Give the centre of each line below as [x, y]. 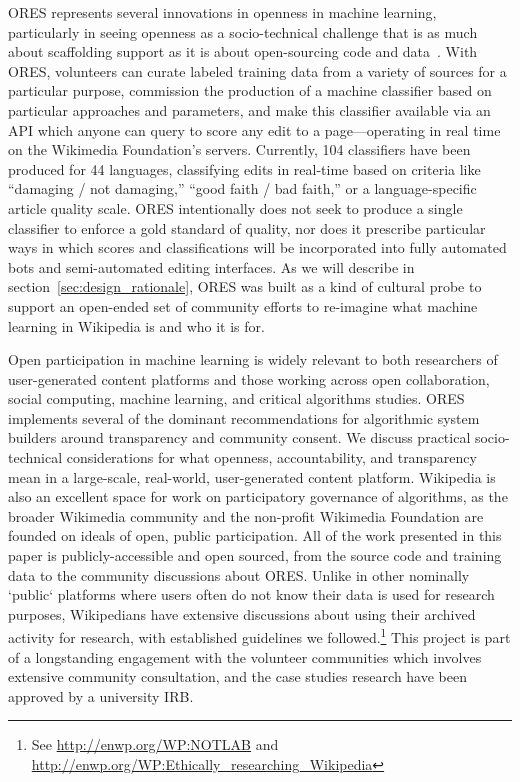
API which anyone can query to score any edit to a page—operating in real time [254, 129]
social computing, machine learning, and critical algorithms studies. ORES [236, 398]
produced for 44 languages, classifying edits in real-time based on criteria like [244, 168]
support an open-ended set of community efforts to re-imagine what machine [243, 305]
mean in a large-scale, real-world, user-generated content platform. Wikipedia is [252, 476]
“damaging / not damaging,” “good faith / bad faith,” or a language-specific [242, 188]
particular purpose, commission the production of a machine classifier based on [250, 90]
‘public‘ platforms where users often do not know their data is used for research [251, 594]
